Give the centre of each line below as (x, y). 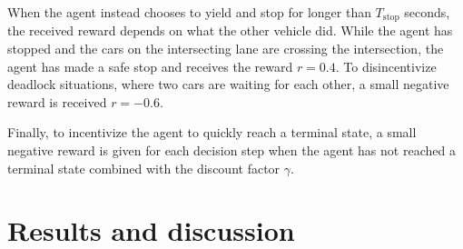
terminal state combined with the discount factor (144, 168)
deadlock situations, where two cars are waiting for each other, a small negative (228, 84)
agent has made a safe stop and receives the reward (150, 66)
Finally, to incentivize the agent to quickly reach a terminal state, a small (212, 132)
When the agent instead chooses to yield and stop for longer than (189, 12)
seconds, (427, 12)
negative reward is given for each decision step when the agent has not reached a (231, 150)
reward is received (57, 101)
